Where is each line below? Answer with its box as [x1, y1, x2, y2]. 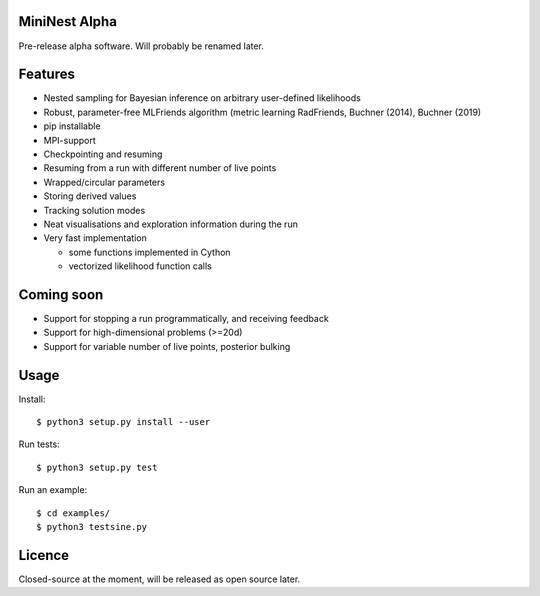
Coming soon [18, 286, 104, 303]
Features [18, 66, 75, 83]
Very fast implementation [43, 232, 147, 244]
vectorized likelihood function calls [68, 260, 212, 272]
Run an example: [18, 484, 88, 496]
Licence [18, 546, 70, 564]
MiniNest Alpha [18, 13, 117, 30]
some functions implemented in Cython [68, 246, 231, 258]
